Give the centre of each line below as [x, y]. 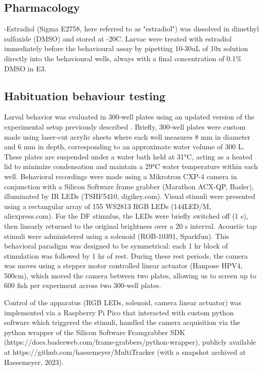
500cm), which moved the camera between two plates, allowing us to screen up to [130, 275]
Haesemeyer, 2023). [34, 362]
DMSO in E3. [25, 68]
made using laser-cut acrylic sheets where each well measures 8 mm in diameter [127, 136]
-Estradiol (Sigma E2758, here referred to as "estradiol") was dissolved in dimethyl [131, 29]
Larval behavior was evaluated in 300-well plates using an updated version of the [129, 117]
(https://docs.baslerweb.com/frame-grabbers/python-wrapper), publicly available [130, 342]
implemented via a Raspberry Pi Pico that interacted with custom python [119, 312]
